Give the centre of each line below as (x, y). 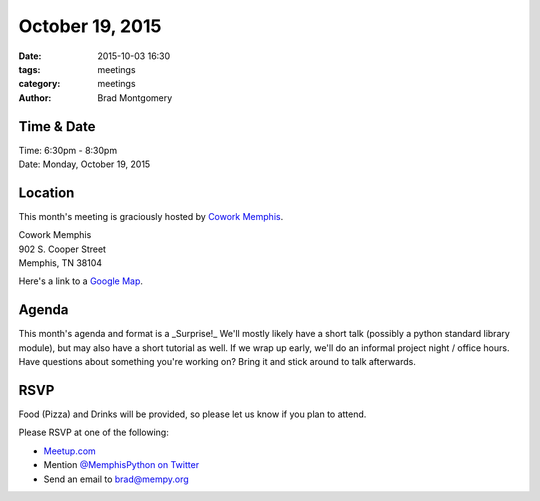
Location (46, 192)
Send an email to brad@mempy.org (116, 479)
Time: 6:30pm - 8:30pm (68, 150)
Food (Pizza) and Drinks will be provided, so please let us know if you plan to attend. (192, 414)
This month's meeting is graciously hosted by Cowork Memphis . (151, 216)
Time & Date (57, 126)
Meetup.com (70, 451)
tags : (29, 69)
